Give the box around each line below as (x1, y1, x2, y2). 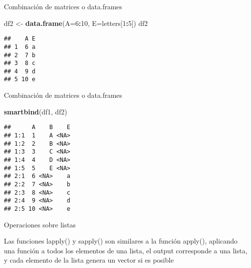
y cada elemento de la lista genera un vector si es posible (4, 255, 174, 265)
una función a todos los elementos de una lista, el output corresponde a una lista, (4, 245, 248, 255)
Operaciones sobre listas (4, 219, 76, 229)
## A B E (4, 124, 71, 131)
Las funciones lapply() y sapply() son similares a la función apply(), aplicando (4, 236, 238, 246)
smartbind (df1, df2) (4, 106, 67, 116)
